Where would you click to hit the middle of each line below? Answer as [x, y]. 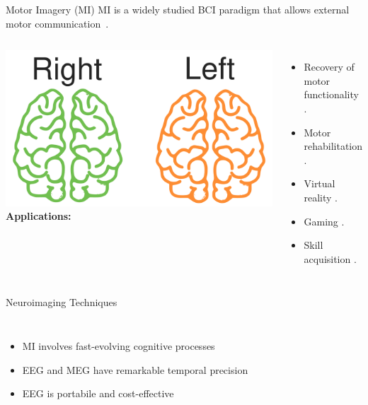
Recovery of [329, 67]
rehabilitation [333, 146]
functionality [331, 94]
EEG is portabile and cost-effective [98, 393]
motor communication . [57, 23]
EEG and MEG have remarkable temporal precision [135, 369]
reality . [321, 197]
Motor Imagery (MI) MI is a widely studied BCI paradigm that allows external [178, 9]
